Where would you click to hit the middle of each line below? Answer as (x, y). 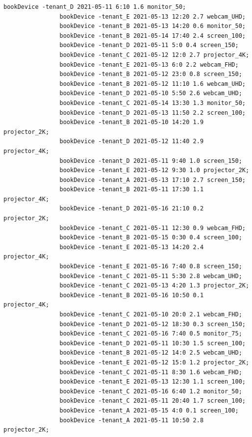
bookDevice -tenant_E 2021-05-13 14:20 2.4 (132, 247)
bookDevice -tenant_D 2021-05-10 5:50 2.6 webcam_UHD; (151, 93)
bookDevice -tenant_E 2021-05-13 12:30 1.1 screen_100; (152, 382)
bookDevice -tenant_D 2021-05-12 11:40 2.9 (132, 141)
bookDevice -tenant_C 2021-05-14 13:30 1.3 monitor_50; (152, 103)
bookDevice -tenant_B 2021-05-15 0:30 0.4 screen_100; (151, 238)
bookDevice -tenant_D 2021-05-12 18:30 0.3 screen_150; (152, 324)
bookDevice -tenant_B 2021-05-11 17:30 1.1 (132, 190)
